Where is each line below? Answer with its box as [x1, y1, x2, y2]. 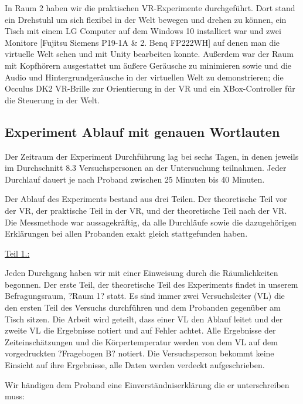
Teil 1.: [5, 247, 30, 259]
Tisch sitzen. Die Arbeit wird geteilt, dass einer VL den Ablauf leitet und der [5, 312, 283, 325]
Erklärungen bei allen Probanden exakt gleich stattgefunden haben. [5, 227, 248, 240]
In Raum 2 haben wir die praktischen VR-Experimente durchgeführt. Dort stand [5, 2, 295, 14]
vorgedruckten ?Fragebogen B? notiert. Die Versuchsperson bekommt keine [5, 347, 274, 359]
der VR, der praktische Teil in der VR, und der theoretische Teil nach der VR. [5, 204, 287, 216]
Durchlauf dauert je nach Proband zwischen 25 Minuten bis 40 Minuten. [5, 173, 265, 185]
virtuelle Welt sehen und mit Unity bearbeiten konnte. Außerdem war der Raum [5, 48, 294, 60]
